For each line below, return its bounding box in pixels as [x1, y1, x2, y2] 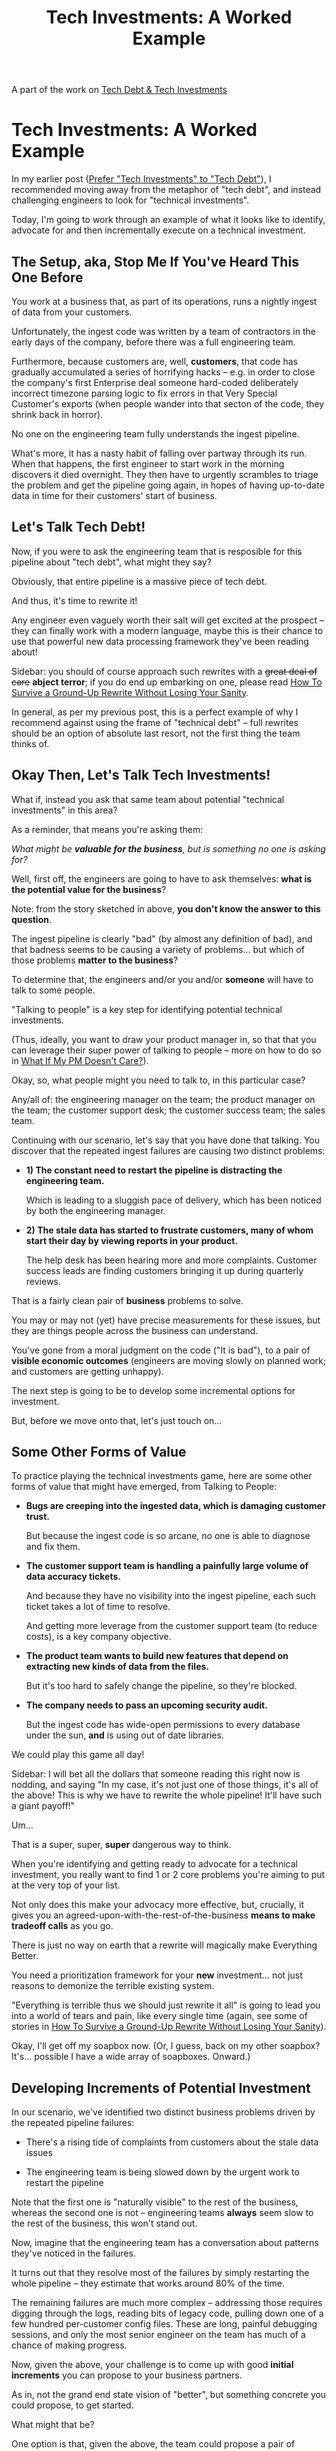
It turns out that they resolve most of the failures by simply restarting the [11, 2267, 310, 2279]
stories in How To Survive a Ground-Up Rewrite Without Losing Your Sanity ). [11, 2021, 327, 2033]
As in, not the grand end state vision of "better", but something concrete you [11, 2389, 327, 2401]
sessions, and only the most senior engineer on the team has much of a [11, 2329, 306, 2341]
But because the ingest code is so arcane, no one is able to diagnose [25, 1530, 311, 1542]
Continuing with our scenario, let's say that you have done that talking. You [11, 1134, 321, 1146]
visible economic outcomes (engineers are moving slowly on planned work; [11, 1354, 326, 1366]
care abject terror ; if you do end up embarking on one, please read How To [11, 676, 323, 688]
